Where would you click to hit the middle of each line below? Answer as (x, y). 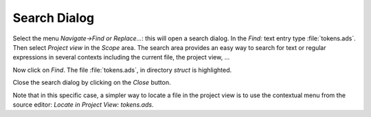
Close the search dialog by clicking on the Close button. (92, 83)
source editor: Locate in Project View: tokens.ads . (83, 104)
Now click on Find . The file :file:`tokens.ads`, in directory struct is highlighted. (122, 70)
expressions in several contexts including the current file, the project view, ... (121, 57)
